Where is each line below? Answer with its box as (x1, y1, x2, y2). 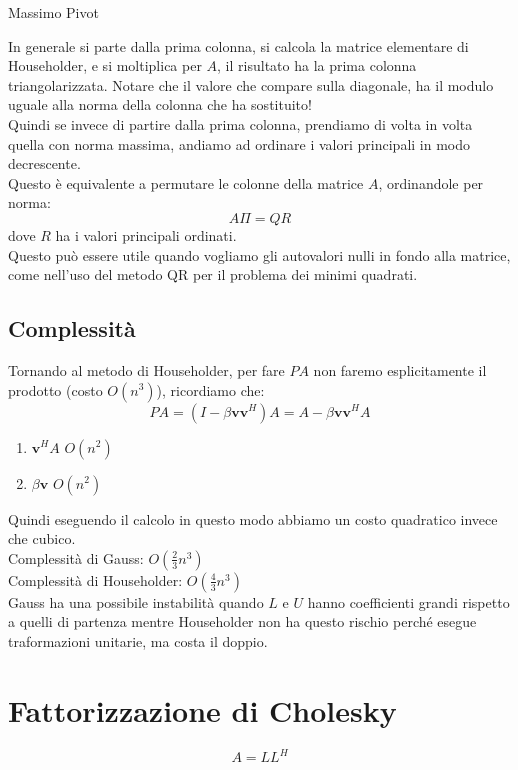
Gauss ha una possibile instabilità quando (8, 591, 264, 612)
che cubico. (8, 528, 76, 549)
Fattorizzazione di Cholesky (8, 689, 397, 730)
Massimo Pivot (8, 2, 99, 22)
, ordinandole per (378, 172, 484, 193)
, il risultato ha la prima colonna (217, 55, 417, 76)
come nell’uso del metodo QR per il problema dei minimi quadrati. (8, 264, 418, 285)
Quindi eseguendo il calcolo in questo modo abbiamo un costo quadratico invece (8, 508, 498, 529)
